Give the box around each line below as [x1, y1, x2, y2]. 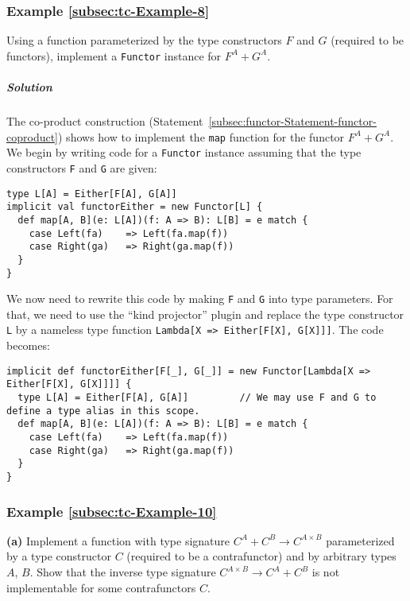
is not [311, 564, 340, 580]
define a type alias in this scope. [6, 405, 200, 417]
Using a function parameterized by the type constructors [6, 32, 282, 48]
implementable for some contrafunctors [6, 579, 196, 595]
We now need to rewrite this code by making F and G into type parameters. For [6, 290, 393, 307]
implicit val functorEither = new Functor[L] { [6, 201, 263, 213]
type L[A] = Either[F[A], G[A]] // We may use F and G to [17, 392, 377, 403]
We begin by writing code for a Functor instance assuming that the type [6, 144, 362, 161]
